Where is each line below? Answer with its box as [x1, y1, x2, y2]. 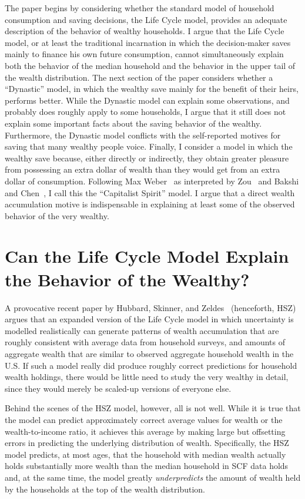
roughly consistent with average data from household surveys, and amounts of [5, 336, 286, 348]
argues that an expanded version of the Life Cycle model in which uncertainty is [5, 313, 294, 325]
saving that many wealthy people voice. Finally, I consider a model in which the [5, 140, 293, 153]
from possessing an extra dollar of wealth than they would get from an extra [5, 163, 280, 176]
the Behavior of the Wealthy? [5, 267, 250, 291]
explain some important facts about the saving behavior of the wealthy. [5, 117, 262, 129]
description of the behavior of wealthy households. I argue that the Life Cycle [5, 25, 284, 37]
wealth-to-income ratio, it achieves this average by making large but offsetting [5, 425, 286, 437]
